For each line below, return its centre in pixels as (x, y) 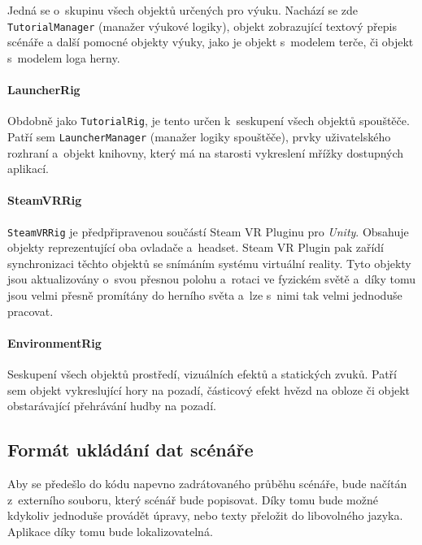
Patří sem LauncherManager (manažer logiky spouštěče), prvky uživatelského (199, 136)
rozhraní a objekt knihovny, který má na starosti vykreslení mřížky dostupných (206, 152)
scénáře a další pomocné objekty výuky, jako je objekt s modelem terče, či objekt (211, 42)
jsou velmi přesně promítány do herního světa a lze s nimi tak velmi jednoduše (205, 294)
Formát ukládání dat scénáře (131, 450)
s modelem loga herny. (64, 57)
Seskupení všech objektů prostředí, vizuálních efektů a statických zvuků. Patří (202, 373)
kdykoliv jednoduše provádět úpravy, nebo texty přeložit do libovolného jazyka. (205, 515)
